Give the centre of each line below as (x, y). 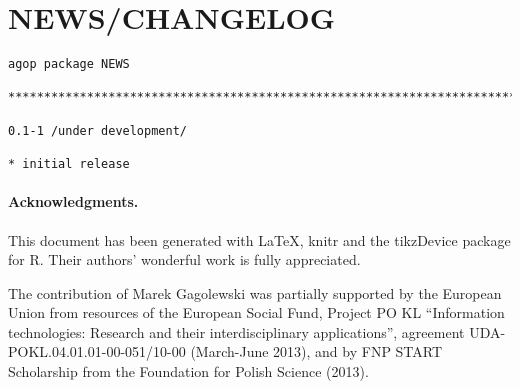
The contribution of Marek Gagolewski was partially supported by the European (255, 292)
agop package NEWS (69, 64)
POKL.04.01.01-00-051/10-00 (97, 351)
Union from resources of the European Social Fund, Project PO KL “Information (256, 312)
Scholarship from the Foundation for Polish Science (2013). (188, 371)
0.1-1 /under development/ (97, 130)
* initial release (69, 164)
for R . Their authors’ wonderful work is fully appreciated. (184, 259)
